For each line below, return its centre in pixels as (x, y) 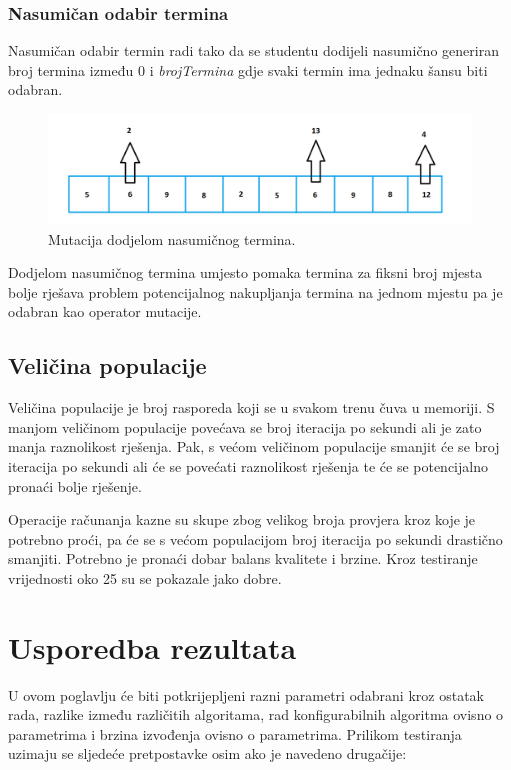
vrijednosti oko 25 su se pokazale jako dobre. (145, 577)
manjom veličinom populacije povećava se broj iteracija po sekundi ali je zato (245, 426)
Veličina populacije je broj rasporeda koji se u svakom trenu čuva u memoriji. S (251, 407)
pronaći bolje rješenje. (75, 485)
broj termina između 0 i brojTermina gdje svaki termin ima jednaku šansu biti (248, 69)
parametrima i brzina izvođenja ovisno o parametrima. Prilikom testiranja (235, 733)
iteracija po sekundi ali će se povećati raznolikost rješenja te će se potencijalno (248, 465)
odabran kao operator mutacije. (105, 311)
